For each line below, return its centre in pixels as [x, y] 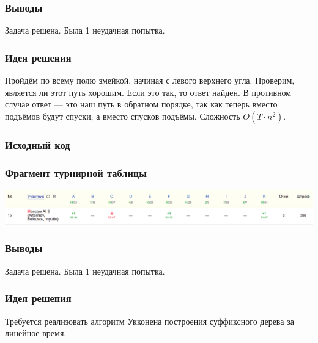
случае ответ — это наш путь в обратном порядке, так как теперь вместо [141, 104]
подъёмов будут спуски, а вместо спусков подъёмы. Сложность [123, 116]
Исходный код [38, 144]
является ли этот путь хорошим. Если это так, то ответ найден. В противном [148, 92]
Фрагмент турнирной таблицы [76, 172]
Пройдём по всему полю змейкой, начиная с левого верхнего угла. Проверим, [150, 80]
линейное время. [36, 333]
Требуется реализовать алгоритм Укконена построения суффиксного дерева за [150, 321]
